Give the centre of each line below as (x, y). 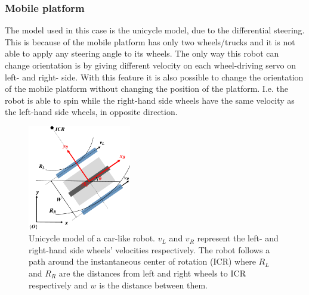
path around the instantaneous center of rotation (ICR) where (142, 261)
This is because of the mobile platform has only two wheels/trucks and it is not (150, 41)
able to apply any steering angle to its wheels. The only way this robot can (142, 53)
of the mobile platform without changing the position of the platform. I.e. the (147, 88)
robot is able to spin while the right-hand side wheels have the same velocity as (150, 100)
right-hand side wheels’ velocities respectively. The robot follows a (149, 249)
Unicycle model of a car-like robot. (92, 238)
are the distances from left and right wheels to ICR (152, 273)
